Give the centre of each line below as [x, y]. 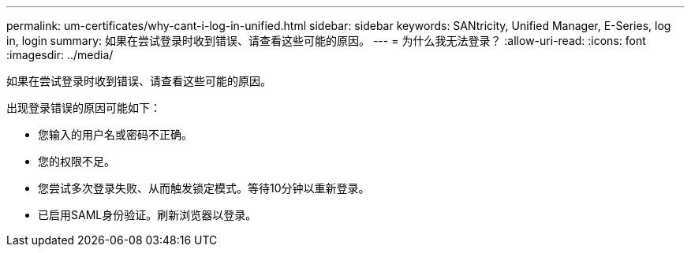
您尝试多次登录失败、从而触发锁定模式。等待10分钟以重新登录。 [204, 188]
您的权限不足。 [77, 161]
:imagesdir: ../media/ [60, 55]
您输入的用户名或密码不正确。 [115, 134]
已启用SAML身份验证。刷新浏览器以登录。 [148, 215]
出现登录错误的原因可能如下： [84, 108]
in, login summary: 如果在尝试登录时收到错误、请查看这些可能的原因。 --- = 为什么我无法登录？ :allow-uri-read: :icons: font [326, 41]
